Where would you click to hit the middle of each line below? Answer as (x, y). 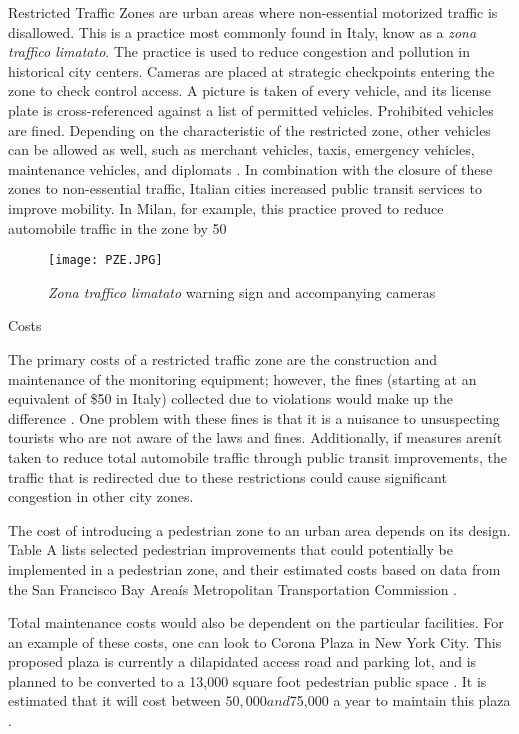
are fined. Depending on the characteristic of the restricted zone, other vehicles (249, 129)
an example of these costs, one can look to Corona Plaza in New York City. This (255, 641)
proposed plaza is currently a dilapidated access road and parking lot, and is (242, 661)
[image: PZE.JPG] (105, 260)
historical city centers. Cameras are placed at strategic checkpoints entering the (251, 70)
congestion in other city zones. (101, 496)
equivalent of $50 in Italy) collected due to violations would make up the (230, 398)
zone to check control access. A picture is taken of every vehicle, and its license (250, 90)
